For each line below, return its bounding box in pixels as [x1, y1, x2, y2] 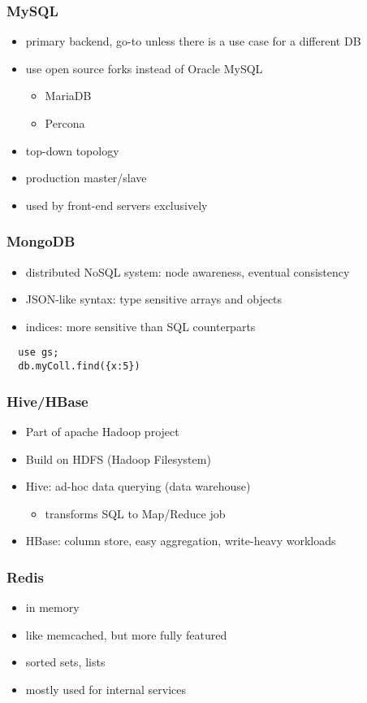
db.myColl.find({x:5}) [18, 360, 140, 373]
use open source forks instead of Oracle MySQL [25, 59, 263, 76]
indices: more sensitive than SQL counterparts [25, 317, 256, 334]
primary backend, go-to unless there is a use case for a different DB [25, 33, 361, 50]
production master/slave [25, 169, 147, 186]
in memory [25, 599, 80, 616]
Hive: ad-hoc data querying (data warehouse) [25, 478, 251, 495]
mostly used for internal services [25, 680, 186, 697]
